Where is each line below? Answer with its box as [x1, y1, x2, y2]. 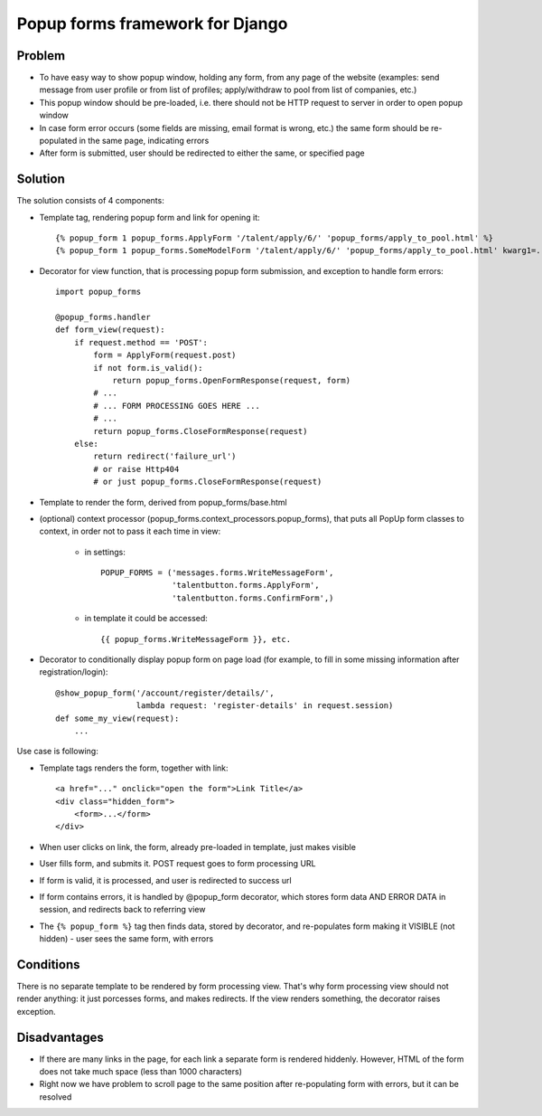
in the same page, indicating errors [79, 136, 210, 147]
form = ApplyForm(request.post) [93, 350, 237, 361]
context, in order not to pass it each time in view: [39, 525, 221, 537]
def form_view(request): [55, 325, 165, 335]
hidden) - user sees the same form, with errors [39, 933, 214, 944]
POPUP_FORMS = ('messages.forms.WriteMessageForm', [100, 568, 334, 578]
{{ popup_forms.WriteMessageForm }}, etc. [100, 634, 292, 644]
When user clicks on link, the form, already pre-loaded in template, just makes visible [39, 841, 357, 852]
